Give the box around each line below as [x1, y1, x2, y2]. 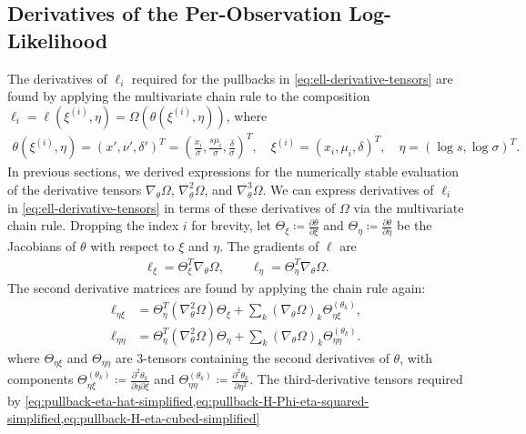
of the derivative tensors [7, 179, 142, 198]
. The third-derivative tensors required [249, 369, 463, 389]
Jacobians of [7, 237, 76, 256]
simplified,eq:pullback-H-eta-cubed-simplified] [7, 409, 260, 428]
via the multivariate [353, 197, 464, 217]
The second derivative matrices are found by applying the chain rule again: [7, 278, 426, 297]
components [7, 369, 74, 389]
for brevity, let [191, 216, 271, 235]
